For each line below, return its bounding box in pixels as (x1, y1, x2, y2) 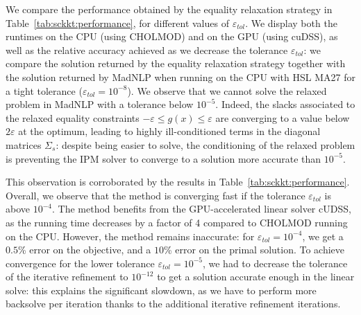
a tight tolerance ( (6, 83, 83, 98)
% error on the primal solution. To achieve (164, 242, 345, 257)
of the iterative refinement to (6, 269, 128, 284)
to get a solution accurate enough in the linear (157, 269, 355, 284)
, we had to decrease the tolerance (202, 255, 348, 270)
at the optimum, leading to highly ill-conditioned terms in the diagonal (18, 124, 321, 138)
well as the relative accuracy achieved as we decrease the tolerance (6, 42, 288, 57)
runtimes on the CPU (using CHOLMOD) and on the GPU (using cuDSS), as (6, 29, 338, 44)
